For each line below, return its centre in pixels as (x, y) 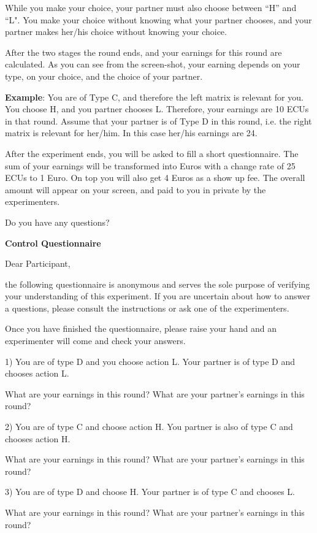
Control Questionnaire (53, 243)
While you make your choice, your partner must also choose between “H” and (151, 7)
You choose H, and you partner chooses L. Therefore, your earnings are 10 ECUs (157, 109)
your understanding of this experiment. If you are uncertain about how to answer (158, 296)
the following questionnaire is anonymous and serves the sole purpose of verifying (158, 284)
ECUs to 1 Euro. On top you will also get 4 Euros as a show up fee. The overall (155, 178)
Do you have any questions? (57, 222)
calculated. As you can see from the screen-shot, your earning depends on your (153, 64)
